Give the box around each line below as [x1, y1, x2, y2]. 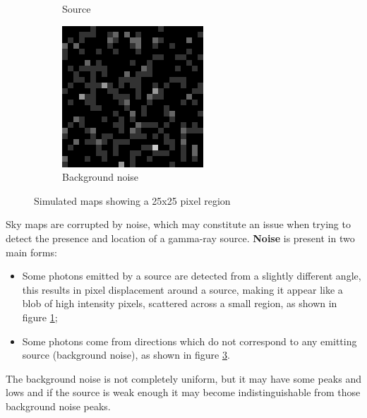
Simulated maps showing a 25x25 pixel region [34, 193, 231, 208]
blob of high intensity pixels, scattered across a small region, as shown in [22, 296, 337, 311]
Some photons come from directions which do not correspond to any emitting [22, 333, 357, 348]
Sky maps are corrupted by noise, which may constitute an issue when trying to [6, 217, 351, 232]
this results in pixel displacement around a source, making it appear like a [22, 282, 343, 297]
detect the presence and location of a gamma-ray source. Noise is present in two [6, 230, 355, 245]
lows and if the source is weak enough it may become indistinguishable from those [6, 385, 361, 400]
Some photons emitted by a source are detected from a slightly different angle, [22, 268, 361, 283]
